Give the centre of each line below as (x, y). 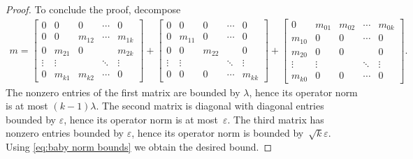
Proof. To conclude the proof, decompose (93, 9)
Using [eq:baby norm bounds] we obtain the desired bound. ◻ (139, 146)
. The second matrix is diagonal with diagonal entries (210, 106)
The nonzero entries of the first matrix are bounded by (123, 92)
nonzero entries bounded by (65, 133)
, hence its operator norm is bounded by (218, 133)
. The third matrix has (276, 119)
